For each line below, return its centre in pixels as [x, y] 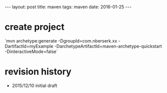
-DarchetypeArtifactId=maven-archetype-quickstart [108, 46]
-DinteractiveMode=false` [31, 51]
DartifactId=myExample [29, 46]
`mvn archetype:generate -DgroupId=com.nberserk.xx [61, 40]
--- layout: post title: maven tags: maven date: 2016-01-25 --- [68, 7]
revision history [38, 72]
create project [35, 27]
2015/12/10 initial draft [35, 85]
